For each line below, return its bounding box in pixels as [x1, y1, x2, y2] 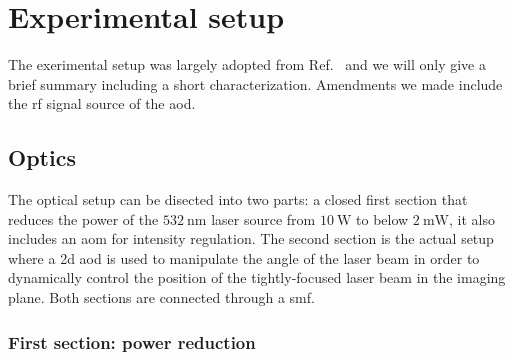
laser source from [211, 208, 316, 229]
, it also [449, 208, 495, 229]
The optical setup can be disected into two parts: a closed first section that [8, 189, 468, 210]
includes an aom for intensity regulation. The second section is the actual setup [8, 228, 494, 249]
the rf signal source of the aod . [8, 93, 196, 114]
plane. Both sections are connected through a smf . [8, 287, 315, 308]
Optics [8, 142, 76, 173]
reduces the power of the [8, 208, 159, 229]
